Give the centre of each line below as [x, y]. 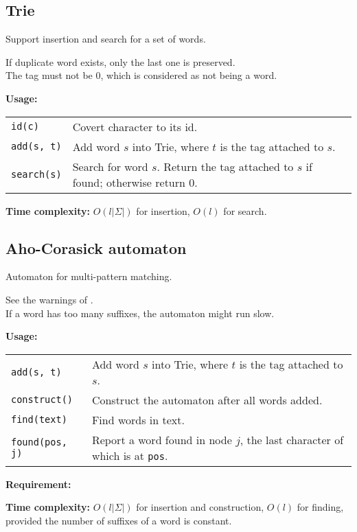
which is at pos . [130, 455]
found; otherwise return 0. [135, 182]
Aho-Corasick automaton [96, 247]
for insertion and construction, [200, 507]
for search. [245, 210]
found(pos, [39, 442]
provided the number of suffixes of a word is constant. [119, 520]
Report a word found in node [162, 439]
